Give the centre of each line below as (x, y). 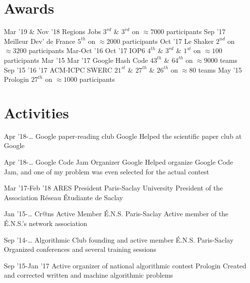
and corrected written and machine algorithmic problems (89, 275)
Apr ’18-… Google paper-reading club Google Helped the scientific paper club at (123, 136)
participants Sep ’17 (196, 31)
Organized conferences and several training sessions (80, 249)
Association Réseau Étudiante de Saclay (64, 197)
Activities (37, 112)
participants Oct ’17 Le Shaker (168, 41)
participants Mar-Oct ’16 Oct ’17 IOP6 (87, 50)
